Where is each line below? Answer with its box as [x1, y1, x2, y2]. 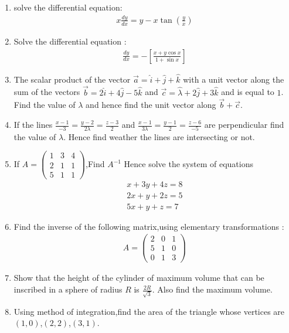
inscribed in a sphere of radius [13, 283, 123, 295]
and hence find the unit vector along [86, 98, 216, 111]
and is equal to [221, 86, 274, 98]
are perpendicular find [204, 118, 284, 130]
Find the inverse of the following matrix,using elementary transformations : [13, 220, 284, 232]
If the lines [13, 118, 53, 130]
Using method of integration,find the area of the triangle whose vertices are [13, 305, 285, 317]
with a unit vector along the [183, 73, 284, 85]
